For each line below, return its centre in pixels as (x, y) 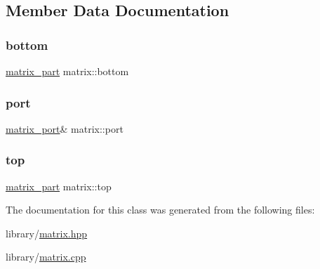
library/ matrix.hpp (47, 233)
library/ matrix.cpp (46, 257)
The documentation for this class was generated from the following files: (160, 210)
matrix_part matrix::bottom (67, 71)
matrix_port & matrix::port (65, 128)
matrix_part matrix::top (59, 186)
